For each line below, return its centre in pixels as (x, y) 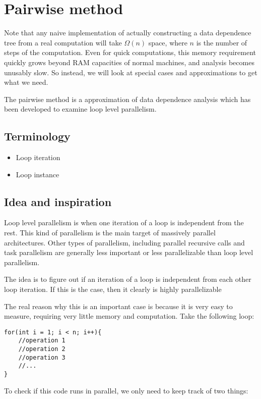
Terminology (37, 136)
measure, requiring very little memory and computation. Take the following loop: (129, 316)
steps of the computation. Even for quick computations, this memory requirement (130, 52)
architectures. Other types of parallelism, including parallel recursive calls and (124, 242)
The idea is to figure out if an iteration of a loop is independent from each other (128, 279)
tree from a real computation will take (63, 42)
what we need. (26, 82)
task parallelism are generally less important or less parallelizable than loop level (129, 252)
